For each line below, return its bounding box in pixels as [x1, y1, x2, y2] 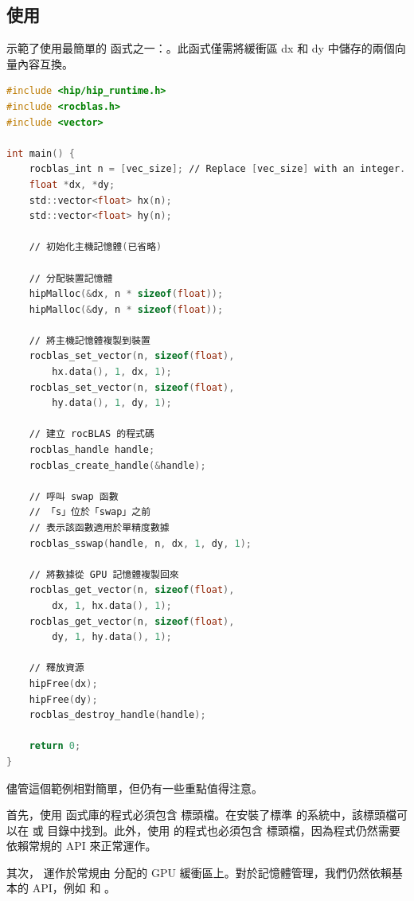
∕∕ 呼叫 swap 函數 [29, 490, 119, 502]
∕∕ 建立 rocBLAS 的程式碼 [29, 428, 154, 440]
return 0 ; [29, 740, 81, 752]
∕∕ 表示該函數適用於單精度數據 [29, 522, 170, 534]
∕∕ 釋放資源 [29, 662, 84, 674]
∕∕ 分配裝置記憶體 [29, 272, 113, 284]
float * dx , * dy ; [29, 178, 115, 190]
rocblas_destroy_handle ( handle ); [29, 709, 206, 721]
